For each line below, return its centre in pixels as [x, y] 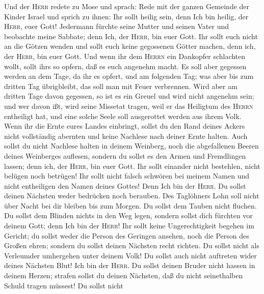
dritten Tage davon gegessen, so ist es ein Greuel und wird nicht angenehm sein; [129, 96]
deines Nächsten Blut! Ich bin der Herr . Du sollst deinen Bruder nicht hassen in [130, 265]
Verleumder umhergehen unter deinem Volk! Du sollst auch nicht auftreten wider [130, 255]
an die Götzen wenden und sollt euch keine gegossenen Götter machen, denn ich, [130, 46]
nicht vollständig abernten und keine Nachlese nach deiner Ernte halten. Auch [126, 136]
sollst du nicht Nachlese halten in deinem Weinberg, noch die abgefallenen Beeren [131, 146]
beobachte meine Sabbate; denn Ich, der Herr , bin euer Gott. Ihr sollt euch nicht [131, 36]
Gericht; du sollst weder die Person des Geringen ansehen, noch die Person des [127, 235]
